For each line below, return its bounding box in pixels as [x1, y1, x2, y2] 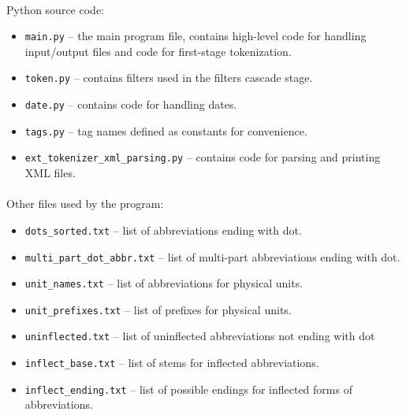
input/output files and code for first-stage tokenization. [24, 43, 292, 59]
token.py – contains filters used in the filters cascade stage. [24, 69, 313, 86]
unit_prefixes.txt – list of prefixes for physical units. [24, 301, 292, 317]
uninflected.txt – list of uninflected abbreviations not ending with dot [24, 328, 375, 344]
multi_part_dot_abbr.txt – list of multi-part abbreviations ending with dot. [24, 248, 400, 265]
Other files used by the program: [6, 195, 164, 212]
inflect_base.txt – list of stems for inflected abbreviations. [24, 354, 319, 371]
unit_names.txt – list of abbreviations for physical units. [24, 275, 304, 291]
